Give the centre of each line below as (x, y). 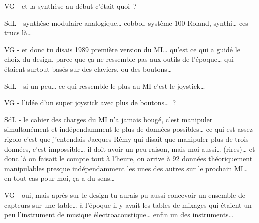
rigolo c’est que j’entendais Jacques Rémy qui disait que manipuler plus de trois (126, 139)
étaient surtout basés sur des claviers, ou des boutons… (88, 69)
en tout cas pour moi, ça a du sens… (59, 178)
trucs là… (18, 33)
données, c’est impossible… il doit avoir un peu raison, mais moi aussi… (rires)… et (130, 149)
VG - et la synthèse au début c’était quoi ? (70, 6)
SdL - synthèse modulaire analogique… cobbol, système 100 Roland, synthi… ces (126, 23)
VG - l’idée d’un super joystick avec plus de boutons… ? (90, 103)
